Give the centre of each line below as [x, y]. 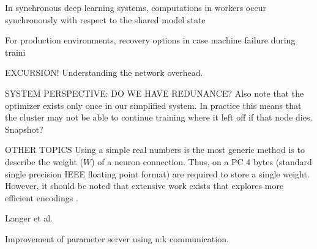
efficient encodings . [42, 197]
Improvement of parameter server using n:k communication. [117, 238]
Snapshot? [24, 129]
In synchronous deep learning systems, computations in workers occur [136, 7]
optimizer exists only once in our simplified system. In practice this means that [153, 105]
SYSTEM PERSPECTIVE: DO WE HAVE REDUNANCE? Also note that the [155, 93]
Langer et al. [29, 218]
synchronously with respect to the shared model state [105, 19]
